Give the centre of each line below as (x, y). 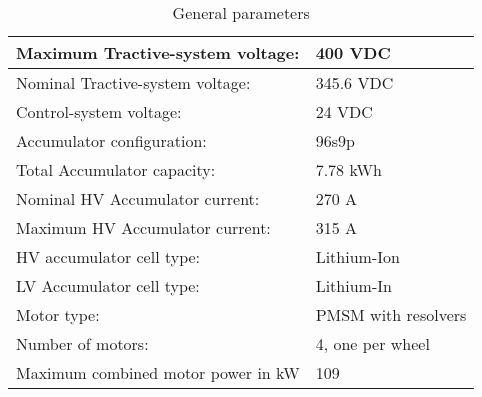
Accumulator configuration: (111, 140)
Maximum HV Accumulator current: (143, 227)
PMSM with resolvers (391, 314)
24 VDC (344, 111)
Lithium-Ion (357, 256)
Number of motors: (82, 343)
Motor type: (58, 314)
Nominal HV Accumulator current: (138, 198)
